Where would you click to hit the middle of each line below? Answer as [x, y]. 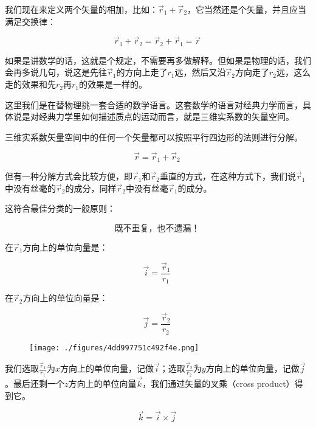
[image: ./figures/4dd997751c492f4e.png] [114, 348]
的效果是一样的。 [113, 84]
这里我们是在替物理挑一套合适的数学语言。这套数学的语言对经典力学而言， [154, 104]
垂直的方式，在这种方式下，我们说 [228, 176]
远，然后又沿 [200, 72]
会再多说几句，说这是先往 [56, 72]
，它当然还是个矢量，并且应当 [247, 9]
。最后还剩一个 [35, 383]
